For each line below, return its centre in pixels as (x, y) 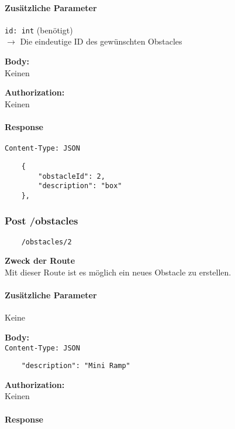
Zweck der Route (40, 261)
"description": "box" (80, 186)
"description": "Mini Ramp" (76, 366)
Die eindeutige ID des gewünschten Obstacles (101, 41)
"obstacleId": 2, (72, 176)
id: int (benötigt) (39, 30)
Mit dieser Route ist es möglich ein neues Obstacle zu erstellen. (118, 272)
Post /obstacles (42, 221)
